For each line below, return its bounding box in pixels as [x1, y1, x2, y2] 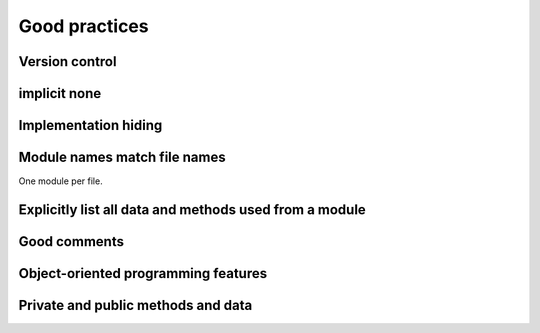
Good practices [18, 15, 149, 37]
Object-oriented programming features [18, 265, 268, 282]
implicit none [18, 85, 102, 102]
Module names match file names [18, 149, 226, 166]
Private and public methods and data [18, 296, 253, 314]
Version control [18, 53, 117, 70]
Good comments [18, 233, 125, 250]
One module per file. [18, 175, 104, 187]
